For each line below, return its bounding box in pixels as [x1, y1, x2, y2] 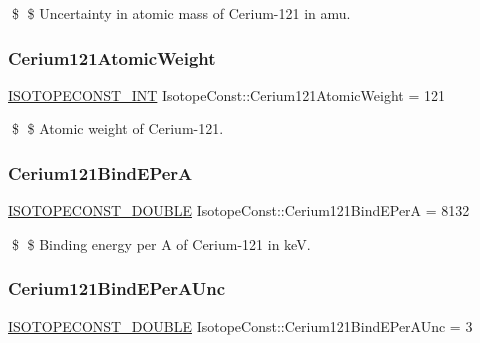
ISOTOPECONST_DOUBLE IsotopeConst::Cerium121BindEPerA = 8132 [8, 200, 470, 221]
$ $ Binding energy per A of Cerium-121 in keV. [11, 233, 311, 254]
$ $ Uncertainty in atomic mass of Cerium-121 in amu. [11, 3, 351, 23]
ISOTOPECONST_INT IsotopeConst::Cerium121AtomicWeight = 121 [8, 84, 445, 105]
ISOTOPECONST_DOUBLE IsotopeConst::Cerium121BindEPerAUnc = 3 [8, 315, 473, 336]
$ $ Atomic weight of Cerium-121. [11, 118, 224, 139]
